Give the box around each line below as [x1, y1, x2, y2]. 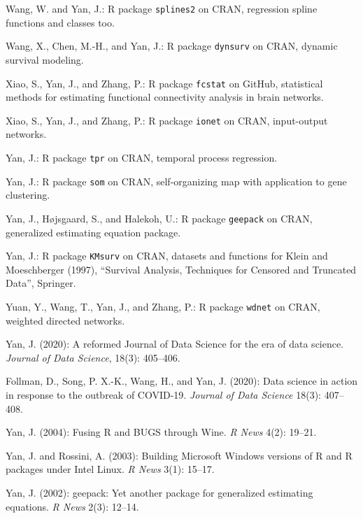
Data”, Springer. [6, 276, 76, 290]
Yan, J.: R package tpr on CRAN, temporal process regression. [6, 150, 278, 164]
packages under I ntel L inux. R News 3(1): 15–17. [6, 462, 215, 476]
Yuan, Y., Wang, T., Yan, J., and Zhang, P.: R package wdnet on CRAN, [6, 299, 320, 313]
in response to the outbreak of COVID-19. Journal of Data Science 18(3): [6, 388, 322, 402]
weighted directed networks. [6, 313, 125, 327]
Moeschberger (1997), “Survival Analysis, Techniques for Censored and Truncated [6, 262, 357, 276]
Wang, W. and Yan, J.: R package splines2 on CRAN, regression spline [6, 1, 318, 15]
